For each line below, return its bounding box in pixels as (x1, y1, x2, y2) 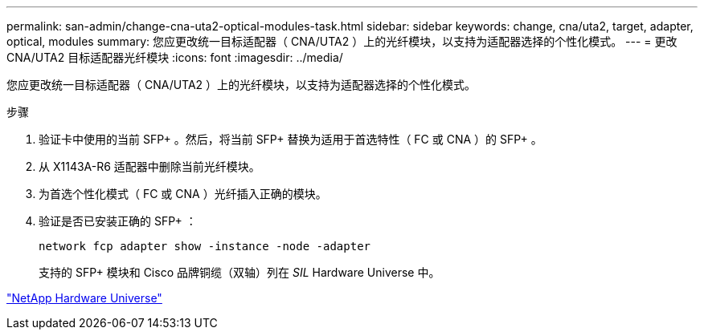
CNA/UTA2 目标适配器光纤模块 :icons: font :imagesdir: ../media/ (6, 51, 343, 64)
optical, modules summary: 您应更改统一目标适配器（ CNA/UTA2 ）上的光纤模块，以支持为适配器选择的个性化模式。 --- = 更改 (6, 34, 677, 48)
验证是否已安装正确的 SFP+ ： (39, 214, 197, 228)
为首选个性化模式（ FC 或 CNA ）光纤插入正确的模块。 (39, 187, 327, 200)
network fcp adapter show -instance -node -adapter (39, 240, 371, 253)
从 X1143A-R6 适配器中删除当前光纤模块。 (39, 160, 260, 173)
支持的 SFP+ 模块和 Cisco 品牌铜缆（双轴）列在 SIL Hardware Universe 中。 (39, 265, 440, 279)
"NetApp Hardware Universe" (6, 291, 162, 305)
